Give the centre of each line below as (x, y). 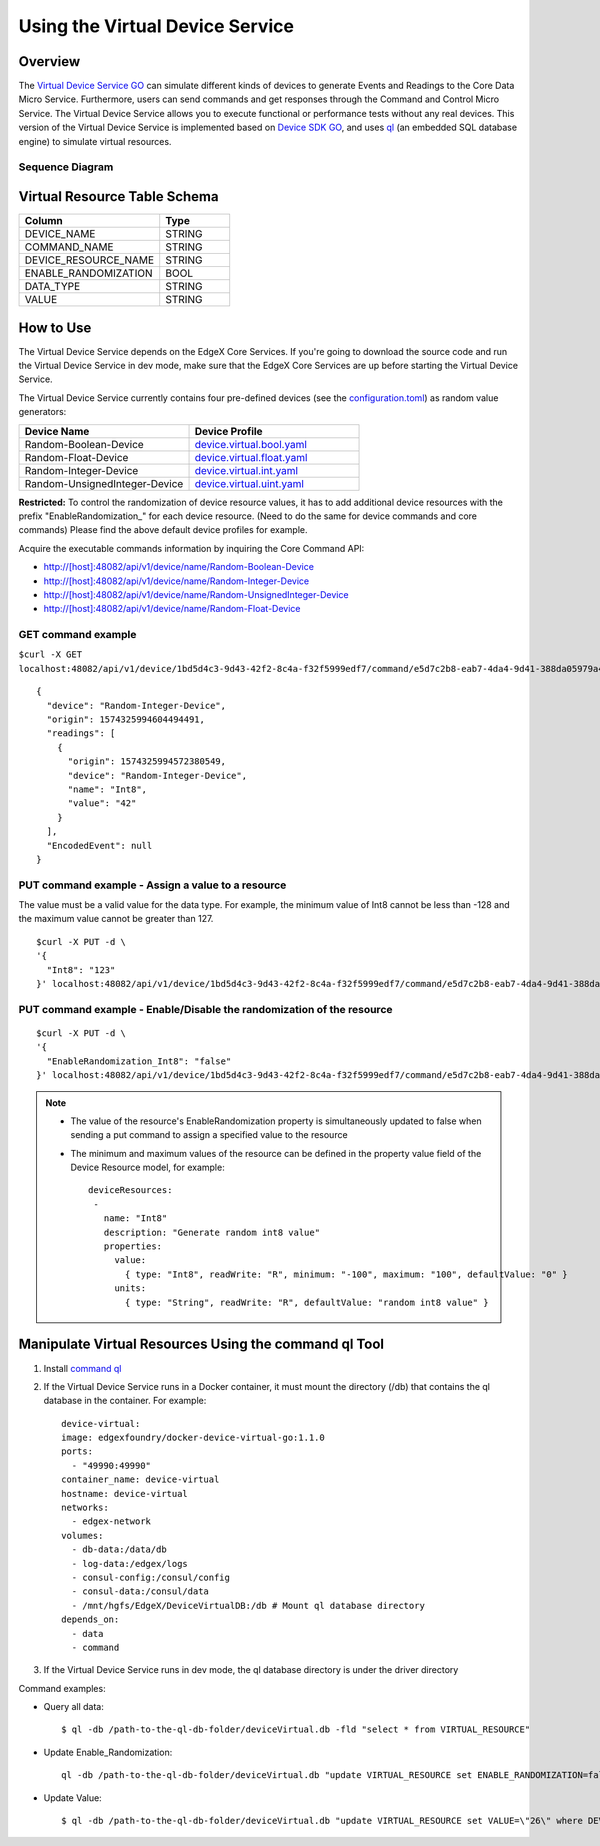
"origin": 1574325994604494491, (125, 719)
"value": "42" (102, 803)
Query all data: (73, 1707)
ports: (77, 1451)
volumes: (82, 1535)
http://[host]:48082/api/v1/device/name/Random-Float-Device (172, 609)
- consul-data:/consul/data (140, 1591)
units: (130, 1288)
